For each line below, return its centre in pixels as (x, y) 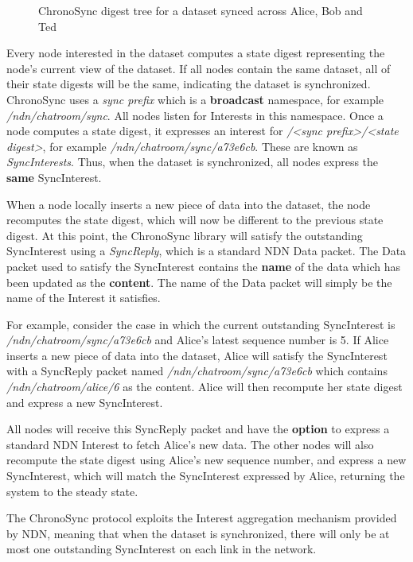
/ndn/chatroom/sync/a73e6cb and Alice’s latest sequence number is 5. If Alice (198, 340)
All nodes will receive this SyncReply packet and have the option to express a (198, 429)
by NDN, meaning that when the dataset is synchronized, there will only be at (198, 533)
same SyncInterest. (54, 177)
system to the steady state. (72, 491)
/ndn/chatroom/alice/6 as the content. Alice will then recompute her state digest (205, 387)
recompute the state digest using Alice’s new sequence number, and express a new (206, 460)
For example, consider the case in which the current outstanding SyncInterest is (201, 324)
